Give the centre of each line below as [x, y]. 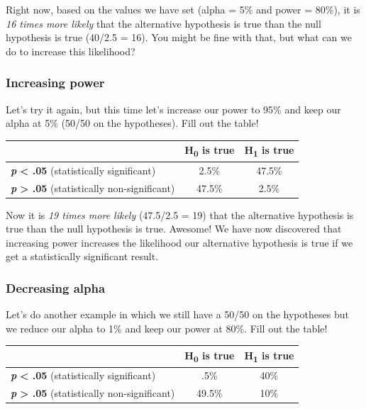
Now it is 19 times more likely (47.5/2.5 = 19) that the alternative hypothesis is [180, 214]
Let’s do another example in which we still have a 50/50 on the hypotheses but [177, 314]
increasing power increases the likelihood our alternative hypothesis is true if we [179, 242]
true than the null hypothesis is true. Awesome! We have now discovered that [174, 229]
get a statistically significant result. [82, 256]
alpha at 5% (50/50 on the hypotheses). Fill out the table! [132, 123]
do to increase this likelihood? [71, 51]
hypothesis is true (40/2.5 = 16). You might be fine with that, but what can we [179, 37]
